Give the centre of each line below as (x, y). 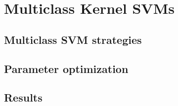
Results (23, 97)
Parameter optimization (66, 68)
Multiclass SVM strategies (73, 39)
